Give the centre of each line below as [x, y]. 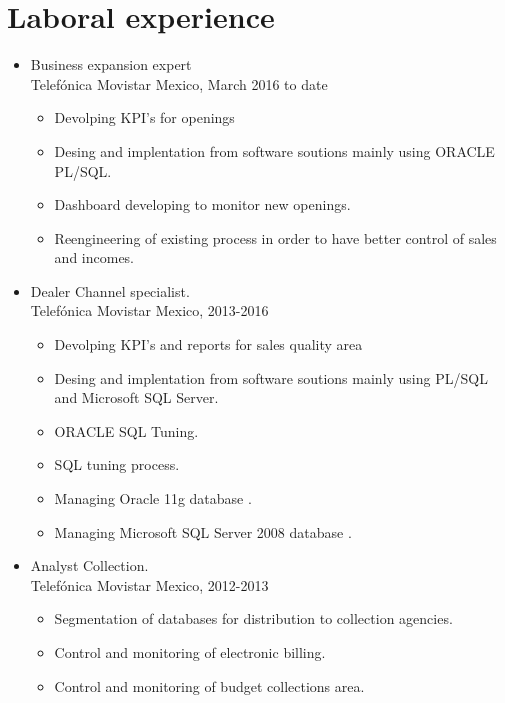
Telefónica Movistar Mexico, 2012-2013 [149, 584]
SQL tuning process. [117, 464]
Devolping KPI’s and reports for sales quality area [208, 344]
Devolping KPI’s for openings [144, 117]
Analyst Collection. [89, 565]
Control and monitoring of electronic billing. [190, 652]
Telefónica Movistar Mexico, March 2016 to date [179, 83]
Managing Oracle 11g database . [153, 498]
